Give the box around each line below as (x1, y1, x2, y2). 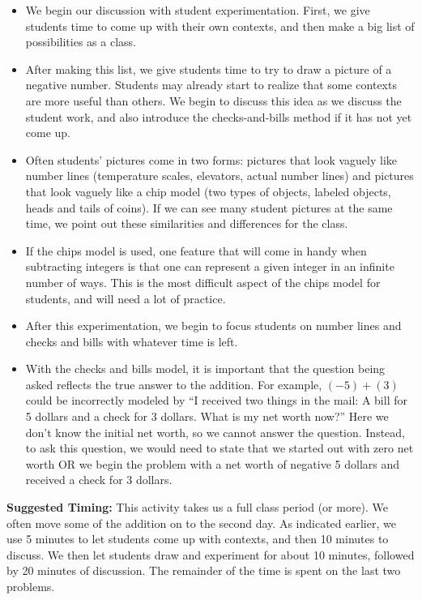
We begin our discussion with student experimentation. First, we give (25, 2, 370, 18)
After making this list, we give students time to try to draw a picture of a (25, 60, 392, 77)
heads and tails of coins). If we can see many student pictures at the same (25, 199, 393, 216)
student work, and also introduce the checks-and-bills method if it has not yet (25, 108, 412, 125)
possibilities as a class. (25, 33, 136, 50)
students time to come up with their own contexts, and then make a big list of (25, 17, 415, 34)
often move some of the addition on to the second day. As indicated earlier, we (6, 514, 396, 531)
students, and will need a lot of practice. (25, 289, 226, 306)
